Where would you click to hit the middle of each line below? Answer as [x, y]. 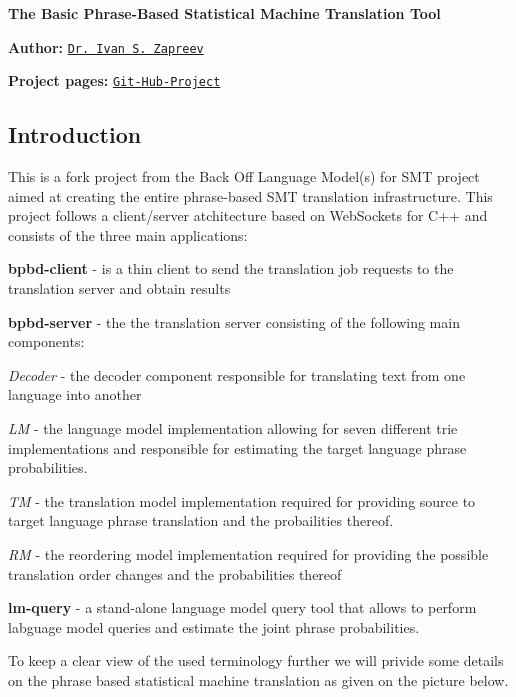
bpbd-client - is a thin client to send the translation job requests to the [231, 268]
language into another [75, 394]
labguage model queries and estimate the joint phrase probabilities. [214, 626]
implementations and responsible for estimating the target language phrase [237, 447]
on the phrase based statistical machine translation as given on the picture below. [258, 679]
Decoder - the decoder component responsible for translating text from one [237, 374]
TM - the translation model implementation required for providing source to [242, 500]
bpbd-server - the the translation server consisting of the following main [234, 321]
